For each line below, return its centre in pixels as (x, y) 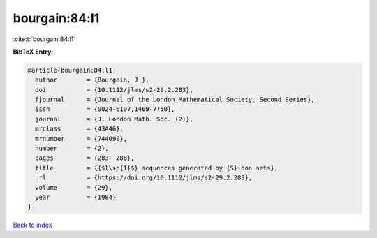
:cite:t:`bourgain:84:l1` (44, 39)
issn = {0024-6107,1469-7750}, (105, 109)
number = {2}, (72, 149)
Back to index (32, 225)
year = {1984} (76, 197)
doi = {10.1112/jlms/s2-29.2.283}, (114, 90)
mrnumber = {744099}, (81, 139)
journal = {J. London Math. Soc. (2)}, (114, 119)
